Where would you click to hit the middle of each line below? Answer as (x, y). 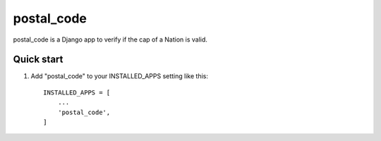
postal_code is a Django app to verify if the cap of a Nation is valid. (110, 39)
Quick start (38, 60)
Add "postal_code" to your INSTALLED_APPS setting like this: (119, 76)
